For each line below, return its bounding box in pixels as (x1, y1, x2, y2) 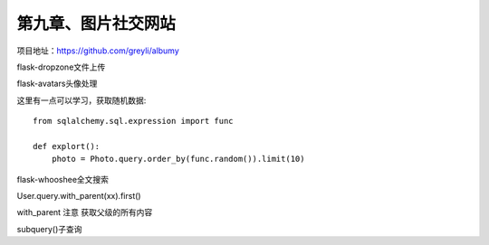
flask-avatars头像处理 (16, 78, 98, 90)
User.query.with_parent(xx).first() (16, 191, 141, 202)
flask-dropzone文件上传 (16, 61, 106, 72)
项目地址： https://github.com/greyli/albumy (16, 45, 180, 56)
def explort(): (33, 141, 101, 151)
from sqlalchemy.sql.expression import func (33, 116, 235, 127)
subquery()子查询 (16, 223, 82, 234)
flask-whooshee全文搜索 (16, 174, 109, 184)
